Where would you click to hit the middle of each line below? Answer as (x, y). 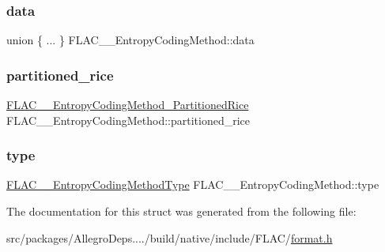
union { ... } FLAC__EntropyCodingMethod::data (130, 40)
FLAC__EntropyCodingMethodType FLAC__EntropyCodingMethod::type (193, 184)
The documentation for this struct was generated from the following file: (181, 211)
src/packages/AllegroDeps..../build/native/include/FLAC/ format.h (170, 237)
